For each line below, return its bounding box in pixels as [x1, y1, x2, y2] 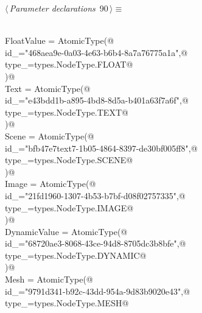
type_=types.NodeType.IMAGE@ [5, 201, 134, 214]
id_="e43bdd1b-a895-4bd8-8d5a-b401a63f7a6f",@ [5, 94, 189, 107]
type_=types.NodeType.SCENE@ [5, 153, 133, 166]
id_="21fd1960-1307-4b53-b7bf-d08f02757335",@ [5, 189, 186, 202]
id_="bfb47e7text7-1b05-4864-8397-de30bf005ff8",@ [5, 141, 198, 154]
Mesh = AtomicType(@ [5, 273, 93, 286]
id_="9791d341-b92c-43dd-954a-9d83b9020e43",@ [5, 284, 190, 297]
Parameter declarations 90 [9, 2, 108, 14]
